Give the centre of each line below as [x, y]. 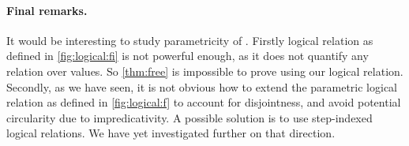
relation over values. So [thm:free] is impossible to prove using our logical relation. [205, 71]
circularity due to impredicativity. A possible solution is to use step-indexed [189, 117]
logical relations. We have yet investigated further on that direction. [171, 133]
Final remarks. [47, 10]
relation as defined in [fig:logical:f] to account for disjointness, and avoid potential [204, 102]
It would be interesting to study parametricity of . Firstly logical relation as [190, 40]
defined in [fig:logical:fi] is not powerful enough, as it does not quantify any [188, 56]
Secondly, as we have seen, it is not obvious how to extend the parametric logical [202, 86]
